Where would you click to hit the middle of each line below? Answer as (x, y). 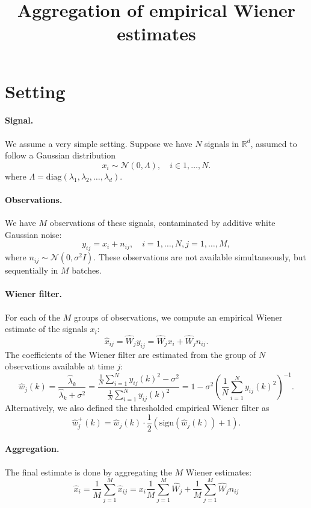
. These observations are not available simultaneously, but (200, 257)
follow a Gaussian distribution (60, 155)
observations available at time (60, 366)
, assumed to (274, 143)
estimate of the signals (46, 329)
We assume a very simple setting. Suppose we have (99, 143)
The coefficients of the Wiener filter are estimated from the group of (131, 354)
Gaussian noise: (33, 234)
